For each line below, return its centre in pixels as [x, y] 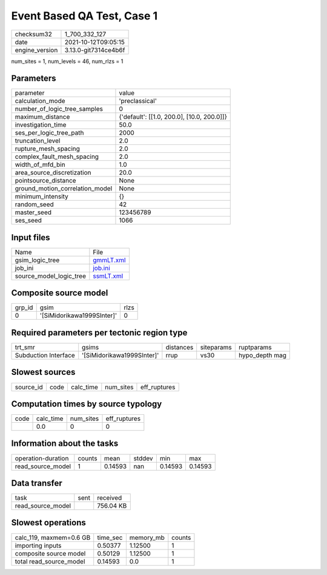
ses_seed [28, 220]
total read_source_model [50, 561]
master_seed [33, 212]
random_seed [34, 204]
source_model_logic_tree [50, 276]
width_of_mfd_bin [40, 165]
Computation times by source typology [87, 404]
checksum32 [34, 34]
